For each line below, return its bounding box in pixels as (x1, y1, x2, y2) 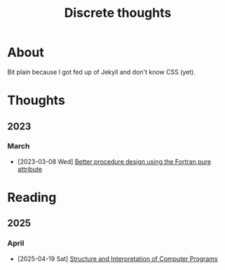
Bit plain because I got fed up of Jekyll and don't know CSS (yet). (7, 67, 196, 76)
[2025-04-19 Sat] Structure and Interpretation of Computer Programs (17, 255, 219, 263)
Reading (7, 190, 57, 205)
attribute (17, 165, 43, 173)
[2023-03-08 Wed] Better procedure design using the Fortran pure (17, 157, 212, 166)
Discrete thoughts (64, 5, 172, 21)
